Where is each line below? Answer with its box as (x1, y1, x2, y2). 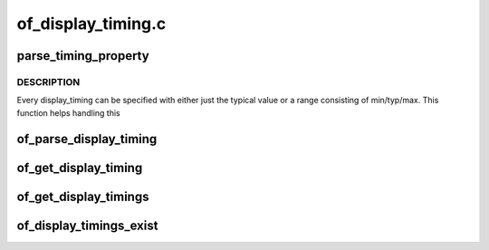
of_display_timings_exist (16, 217, 158, 233)
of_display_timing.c (16, 14, 167, 34)
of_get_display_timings (16, 188, 149, 204)
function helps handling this (16, 107, 121, 118)
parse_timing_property (16, 48, 149, 63)
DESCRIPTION (16, 75, 81, 88)
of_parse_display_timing (16, 131, 158, 147)
